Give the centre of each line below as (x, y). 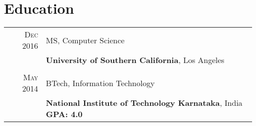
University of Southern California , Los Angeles (135, 60)
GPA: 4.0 (64, 114)
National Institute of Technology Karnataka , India (144, 103)
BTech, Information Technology (100, 83)
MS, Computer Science (85, 40)
